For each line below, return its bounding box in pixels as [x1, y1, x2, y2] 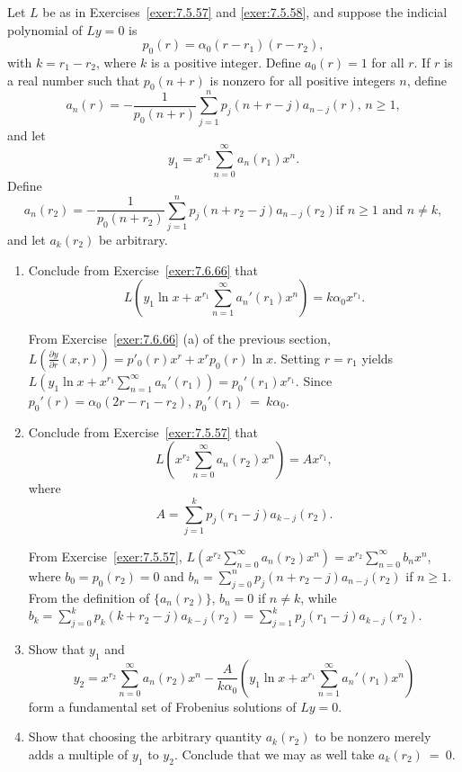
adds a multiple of [28, 745, 129, 763]
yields [361, 348, 394, 367]
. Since [295, 371, 333, 390]
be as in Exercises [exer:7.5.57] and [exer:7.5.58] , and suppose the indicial [42, 3, 448, 21]
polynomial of [7, 20, 83, 39]
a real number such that [7, 70, 140, 89]
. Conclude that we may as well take [173, 745, 375, 763]
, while [300, 588, 337, 606]
